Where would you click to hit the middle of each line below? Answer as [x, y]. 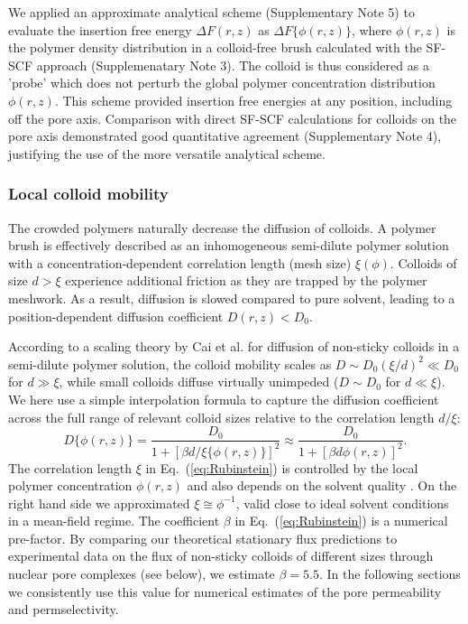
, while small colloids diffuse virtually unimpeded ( [199, 382]
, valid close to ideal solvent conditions [342, 503]
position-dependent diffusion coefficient [116, 316]
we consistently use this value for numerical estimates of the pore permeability [225, 591]
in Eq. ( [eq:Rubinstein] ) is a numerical [341, 521]
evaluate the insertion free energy [100, 29]
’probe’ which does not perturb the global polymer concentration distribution [222, 83]
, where [372, 29]
